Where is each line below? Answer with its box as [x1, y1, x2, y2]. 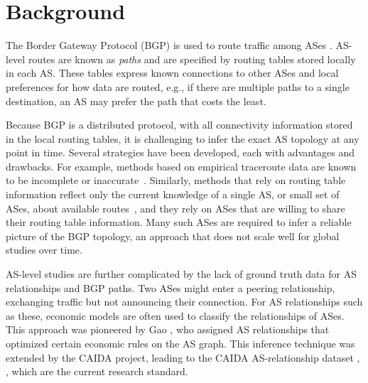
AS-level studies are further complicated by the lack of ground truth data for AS [6, 266, 357, 281]
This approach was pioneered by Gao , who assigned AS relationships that [6, 322, 330, 337]
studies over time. [6, 242, 82, 257]
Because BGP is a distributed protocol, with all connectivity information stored [6, 117, 353, 132]
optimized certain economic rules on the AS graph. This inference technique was [6, 336, 355, 350]
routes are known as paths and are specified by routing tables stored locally [28, 51, 356, 66]
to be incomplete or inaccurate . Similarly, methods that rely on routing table [6, 173, 346, 188]
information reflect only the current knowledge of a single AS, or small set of [6, 187, 340, 202]
